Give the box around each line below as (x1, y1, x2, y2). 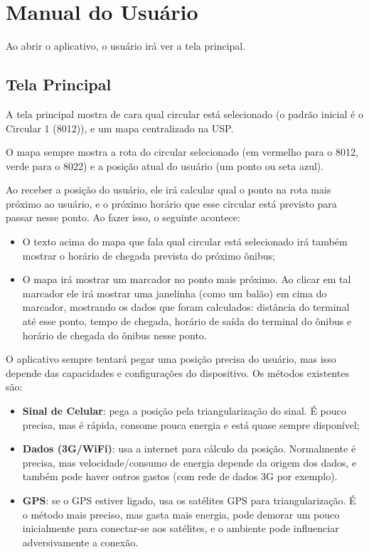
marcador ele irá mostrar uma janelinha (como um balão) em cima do (22, 285, 327, 300)
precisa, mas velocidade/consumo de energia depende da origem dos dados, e (22, 455, 357, 469)
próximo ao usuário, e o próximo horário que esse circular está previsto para (6, 196, 337, 211)
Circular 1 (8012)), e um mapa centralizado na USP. (6, 120, 234, 135)
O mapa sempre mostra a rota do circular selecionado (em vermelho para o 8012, (6, 144, 358, 159)
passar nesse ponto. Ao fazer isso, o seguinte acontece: (6, 210, 240, 225)
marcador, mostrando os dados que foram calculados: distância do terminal (22, 299, 350, 314)
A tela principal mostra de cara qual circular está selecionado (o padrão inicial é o (6, 106, 363, 121)
